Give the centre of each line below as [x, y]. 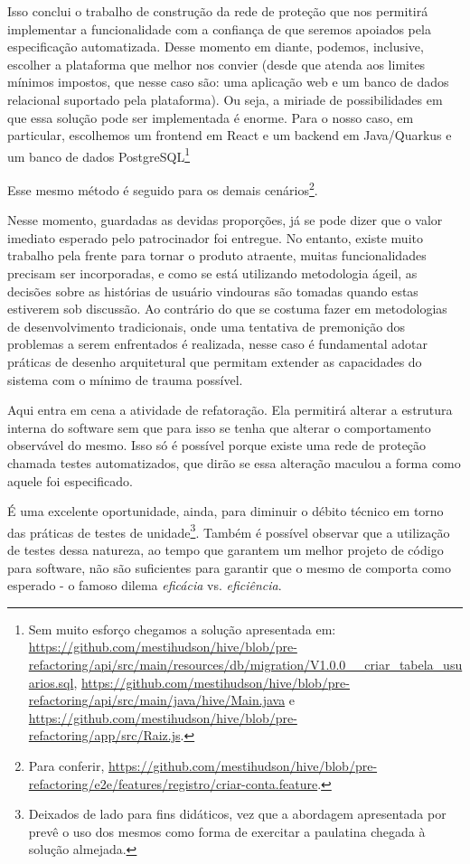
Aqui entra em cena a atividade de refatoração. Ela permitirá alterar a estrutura [230, 410]
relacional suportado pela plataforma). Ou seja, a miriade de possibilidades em [225, 99]
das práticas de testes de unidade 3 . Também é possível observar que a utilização [229, 531]
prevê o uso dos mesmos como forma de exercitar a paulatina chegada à [227, 831]
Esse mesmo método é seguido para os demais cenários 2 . [163, 188]
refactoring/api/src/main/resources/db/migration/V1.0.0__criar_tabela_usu [245, 664]
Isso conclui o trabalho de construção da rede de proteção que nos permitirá [218, 11]
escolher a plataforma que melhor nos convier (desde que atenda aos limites [216, 64]
